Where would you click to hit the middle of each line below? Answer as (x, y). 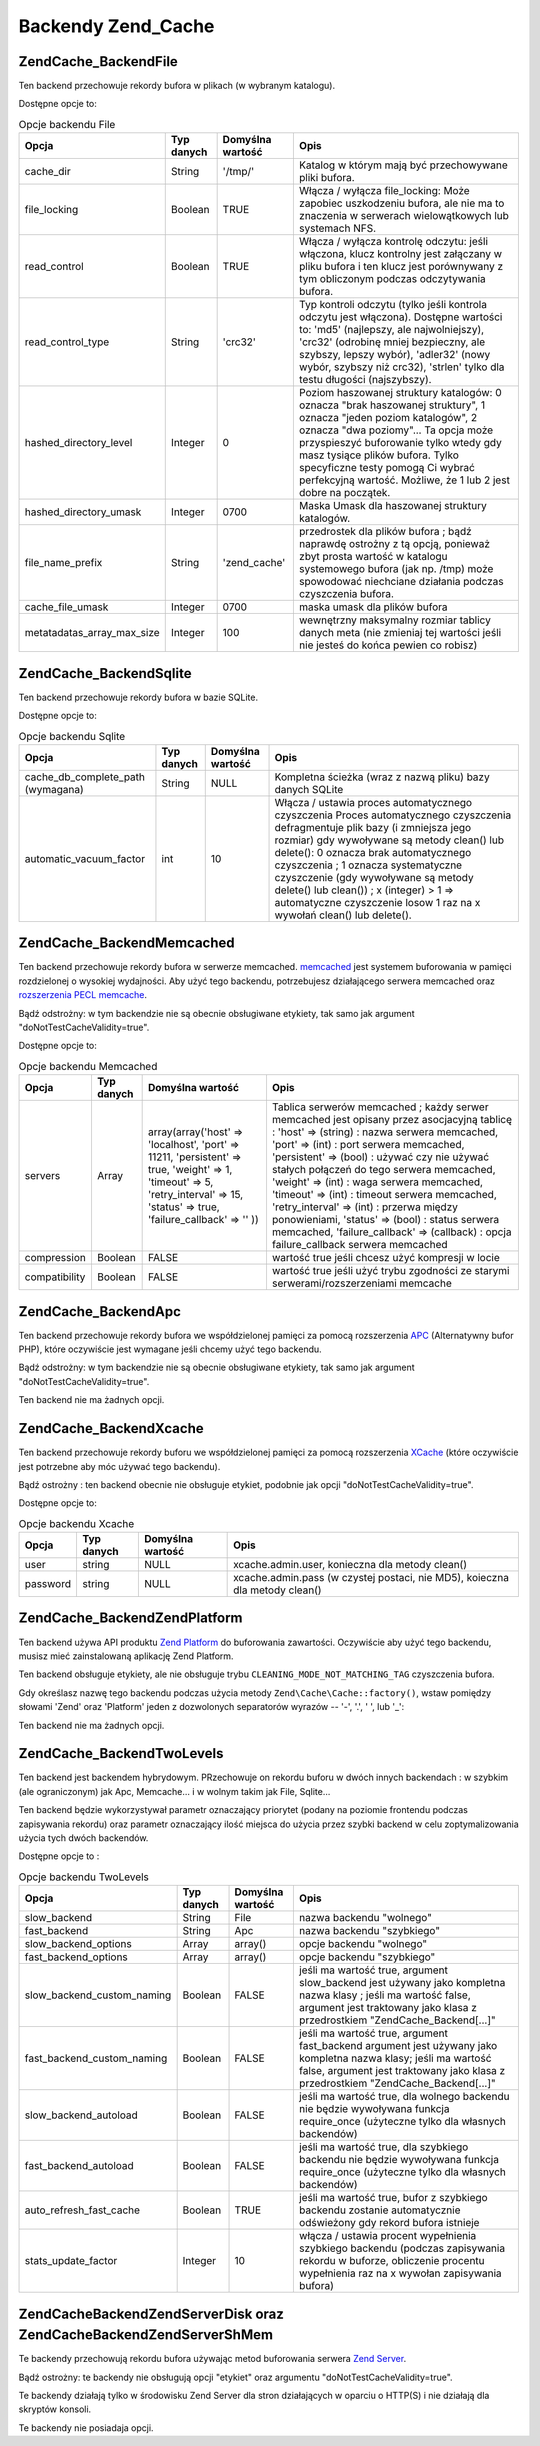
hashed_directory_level (78, 443)
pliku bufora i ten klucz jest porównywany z (401, 267)
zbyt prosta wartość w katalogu (373, 557)
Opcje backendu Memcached (88, 1066)
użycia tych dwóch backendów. (83, 1837)
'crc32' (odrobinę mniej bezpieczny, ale (392, 342)
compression (55, 1258)
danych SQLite (309, 789)
